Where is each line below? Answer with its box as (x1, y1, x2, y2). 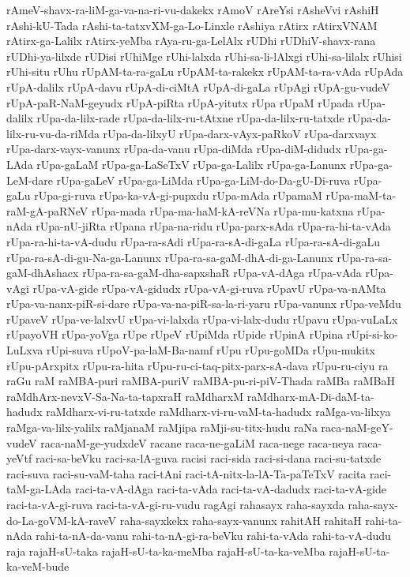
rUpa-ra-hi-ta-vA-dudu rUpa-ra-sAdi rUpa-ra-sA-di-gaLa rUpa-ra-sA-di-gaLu (6, 233, 381, 249)
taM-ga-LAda (6, 481, 72, 497)
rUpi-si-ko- (346, 326, 398, 343)
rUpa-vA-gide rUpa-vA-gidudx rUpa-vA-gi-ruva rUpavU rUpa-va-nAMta (32, 279, 386, 296)
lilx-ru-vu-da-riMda (6, 125, 100, 141)
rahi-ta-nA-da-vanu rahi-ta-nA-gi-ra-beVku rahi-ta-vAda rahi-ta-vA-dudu (36, 527, 391, 544)
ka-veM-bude (6, 558, 70, 575)
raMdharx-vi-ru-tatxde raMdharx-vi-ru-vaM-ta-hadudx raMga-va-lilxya (46, 403, 391, 420)
